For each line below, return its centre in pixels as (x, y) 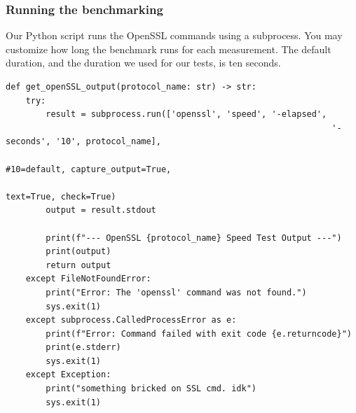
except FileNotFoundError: (88, 279)
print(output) (78, 252)
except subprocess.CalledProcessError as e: (131, 320)
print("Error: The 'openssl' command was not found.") (176, 292)
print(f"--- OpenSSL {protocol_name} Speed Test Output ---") (194, 238)
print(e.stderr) (83, 348)
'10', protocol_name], (108, 142)
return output (78, 265)
